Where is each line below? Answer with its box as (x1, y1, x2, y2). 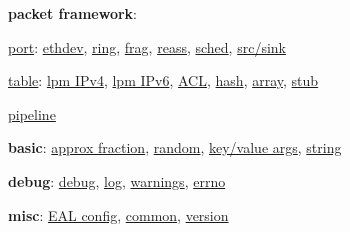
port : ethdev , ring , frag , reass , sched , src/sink (8, 36, 286, 57)
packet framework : (8, 3, 137, 23)
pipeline (8, 103, 56, 124)
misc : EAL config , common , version (8, 204, 229, 225)
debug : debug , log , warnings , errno (8, 170, 226, 191)
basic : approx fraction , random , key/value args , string (8, 137, 342, 158)
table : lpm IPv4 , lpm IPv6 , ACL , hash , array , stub (8, 70, 319, 91)
